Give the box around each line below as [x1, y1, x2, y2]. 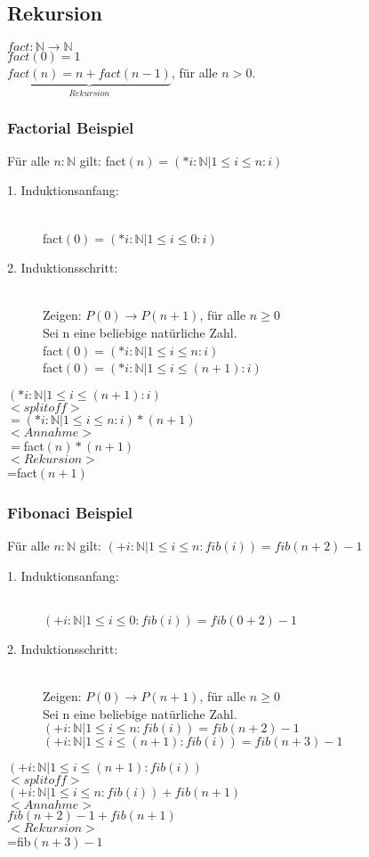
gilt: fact [79, 151, 126, 169]
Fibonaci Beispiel [7, 501, 133, 523]
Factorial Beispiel [7, 116, 134, 138]
